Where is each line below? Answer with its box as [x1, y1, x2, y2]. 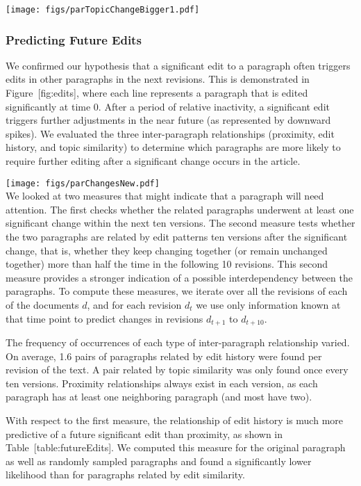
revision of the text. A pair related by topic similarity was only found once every [6, 362, 349, 377]
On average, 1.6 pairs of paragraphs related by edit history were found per [6, 348, 322, 363]
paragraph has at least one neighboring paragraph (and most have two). [6, 389, 312, 404]
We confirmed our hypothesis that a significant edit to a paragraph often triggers [6, 58, 351, 72]
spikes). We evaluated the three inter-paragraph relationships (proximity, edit [6, 126, 335, 140]
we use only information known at [196, 298, 341, 312]
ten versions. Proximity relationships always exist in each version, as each [6, 375, 318, 390]
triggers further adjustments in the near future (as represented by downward [6, 113, 331, 127]
